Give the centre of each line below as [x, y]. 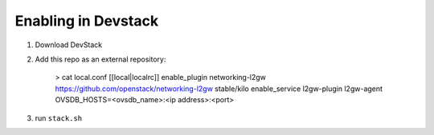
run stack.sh [59, 118]
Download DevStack [69, 45]
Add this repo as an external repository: [100, 59]
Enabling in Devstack [87, 21]
